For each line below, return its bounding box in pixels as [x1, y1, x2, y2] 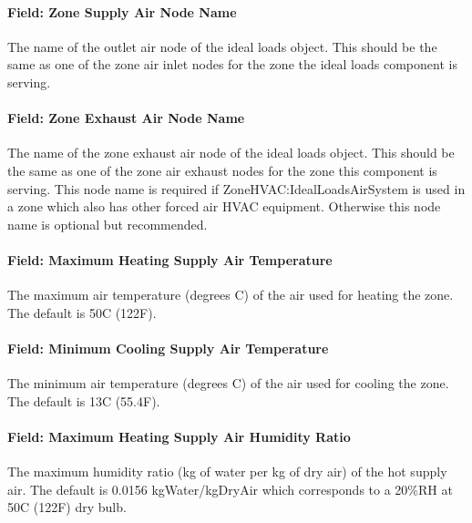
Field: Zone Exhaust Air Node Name [7, 108, 245, 128]
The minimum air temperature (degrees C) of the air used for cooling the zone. [7, 374, 449, 393]
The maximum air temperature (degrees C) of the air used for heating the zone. [7, 285, 454, 304]
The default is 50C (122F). [7, 303, 157, 322]
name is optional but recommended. [7, 214, 208, 233]
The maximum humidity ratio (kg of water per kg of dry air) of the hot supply [7, 462, 447, 481]
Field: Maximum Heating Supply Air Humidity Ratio [7, 426, 351, 446]
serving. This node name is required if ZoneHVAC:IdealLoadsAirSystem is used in [7, 179, 466, 198]
